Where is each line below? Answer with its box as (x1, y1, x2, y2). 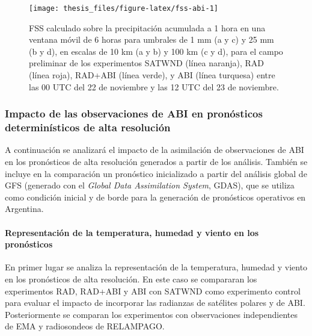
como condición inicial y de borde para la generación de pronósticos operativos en (5, 190, 306, 203)
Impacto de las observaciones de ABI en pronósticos (5, 106, 263, 121)
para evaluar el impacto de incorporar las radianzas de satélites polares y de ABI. (5, 296, 305, 309)
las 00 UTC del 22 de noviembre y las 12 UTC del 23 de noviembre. (29, 80, 279, 93)
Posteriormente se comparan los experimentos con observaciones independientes (5, 308, 298, 320)
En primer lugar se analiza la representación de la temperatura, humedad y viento (5, 261, 308, 273)
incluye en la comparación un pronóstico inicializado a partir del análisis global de (5, 167, 307, 179)
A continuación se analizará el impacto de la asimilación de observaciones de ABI (5, 143, 304, 156)
